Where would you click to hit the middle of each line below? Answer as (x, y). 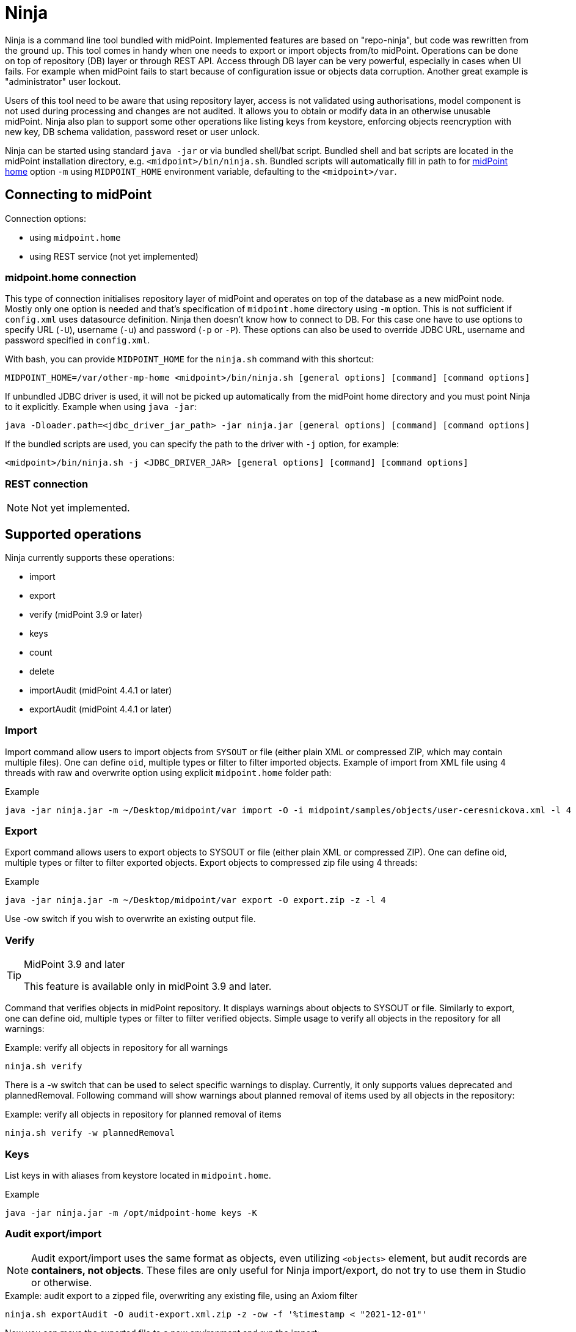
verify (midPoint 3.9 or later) (86, 614)
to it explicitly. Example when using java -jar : (101, 407)
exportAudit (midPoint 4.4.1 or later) (101, 709)
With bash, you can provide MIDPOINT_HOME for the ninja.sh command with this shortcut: (190, 359)
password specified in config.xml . (78, 340)
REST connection (47, 484)
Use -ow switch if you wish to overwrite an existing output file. (130, 919)
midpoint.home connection (71, 277)
